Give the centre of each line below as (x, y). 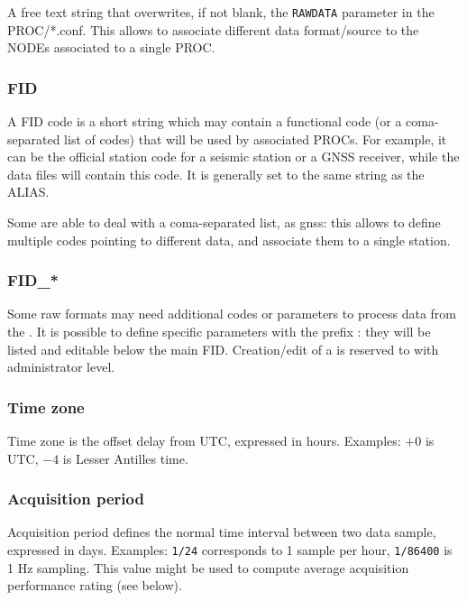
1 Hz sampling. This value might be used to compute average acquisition (208, 567)
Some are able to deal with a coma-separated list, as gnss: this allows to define (224, 222)
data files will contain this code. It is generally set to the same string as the (216, 174)
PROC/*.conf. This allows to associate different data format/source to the (213, 29)
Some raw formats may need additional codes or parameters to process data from (232, 314)
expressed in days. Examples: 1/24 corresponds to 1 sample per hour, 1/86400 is (230, 550)
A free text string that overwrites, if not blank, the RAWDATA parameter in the (221, 12)
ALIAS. (28, 192)
